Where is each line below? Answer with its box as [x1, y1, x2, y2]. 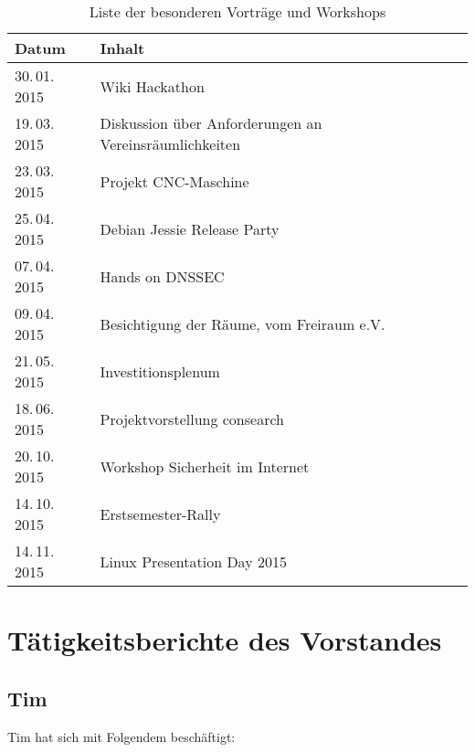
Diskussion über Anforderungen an [100, 112, 322, 133]
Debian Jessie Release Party [100, 217, 280, 239]
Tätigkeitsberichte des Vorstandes [7, 621, 442, 659]
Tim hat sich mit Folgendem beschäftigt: [7, 726, 236, 746]
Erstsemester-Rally [100, 503, 221, 524]
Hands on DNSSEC [100, 265, 225, 287]
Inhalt [100, 37, 145, 58]
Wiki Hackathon [100, 75, 205, 97]
